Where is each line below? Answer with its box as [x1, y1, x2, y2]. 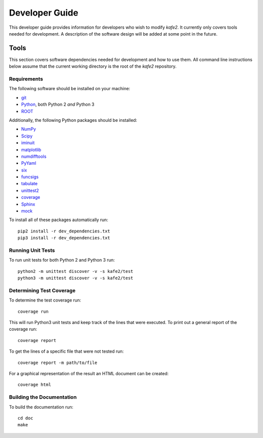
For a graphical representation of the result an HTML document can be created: [9, 370, 169, 376]
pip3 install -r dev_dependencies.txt [18, 235, 111, 241]
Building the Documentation [9, 394, 77, 400]
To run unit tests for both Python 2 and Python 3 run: [9, 257, 115, 263]
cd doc [18, 415, 34, 421]
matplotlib [21, 147, 41, 152]
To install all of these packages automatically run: [9, 217, 108, 223]
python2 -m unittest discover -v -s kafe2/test [18, 268, 133, 274]
